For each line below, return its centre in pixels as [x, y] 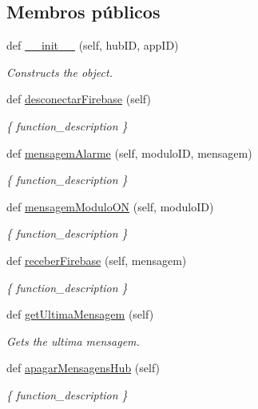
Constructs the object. [60, 72]
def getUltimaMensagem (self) [80, 314]
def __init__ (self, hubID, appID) [93, 45]
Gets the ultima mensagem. [73, 341]
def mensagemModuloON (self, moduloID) [110, 206]
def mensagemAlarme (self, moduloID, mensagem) [129, 152]
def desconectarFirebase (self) [79, 99]
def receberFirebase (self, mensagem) [97, 260]
